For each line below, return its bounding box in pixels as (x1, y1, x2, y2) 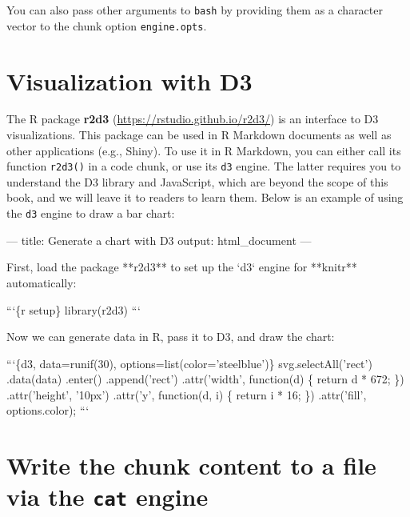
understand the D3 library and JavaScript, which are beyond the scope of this (6, 173, 388, 190)
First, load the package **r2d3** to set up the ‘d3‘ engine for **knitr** (6, 258, 357, 275)
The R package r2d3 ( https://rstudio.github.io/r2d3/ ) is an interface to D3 (6, 110, 379, 127)
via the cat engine (6, 480, 209, 513)
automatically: (6, 274, 77, 291)
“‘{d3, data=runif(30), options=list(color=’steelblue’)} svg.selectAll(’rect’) (6, 355, 372, 371)
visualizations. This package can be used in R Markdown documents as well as (6, 126, 392, 143)
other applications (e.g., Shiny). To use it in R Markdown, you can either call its (6, 142, 401, 158)
